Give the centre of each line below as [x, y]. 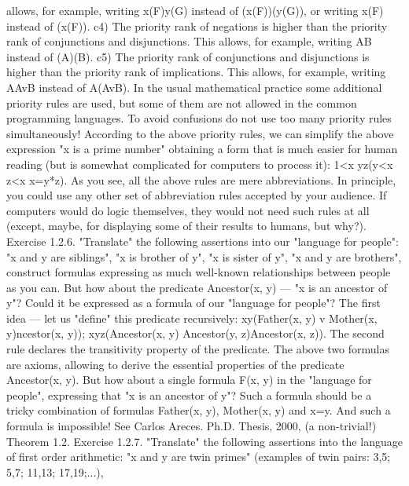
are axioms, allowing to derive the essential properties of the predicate [175, 364]
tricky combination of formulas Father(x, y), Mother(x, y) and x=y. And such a [199, 410]
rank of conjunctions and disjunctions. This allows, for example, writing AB [189, 41]
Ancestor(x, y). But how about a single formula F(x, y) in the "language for [189, 380]
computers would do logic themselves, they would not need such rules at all [188, 210]
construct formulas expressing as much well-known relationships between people [199, 272]
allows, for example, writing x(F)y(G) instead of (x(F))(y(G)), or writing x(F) [195, 10]
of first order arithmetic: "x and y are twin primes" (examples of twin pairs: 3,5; [199, 457]
